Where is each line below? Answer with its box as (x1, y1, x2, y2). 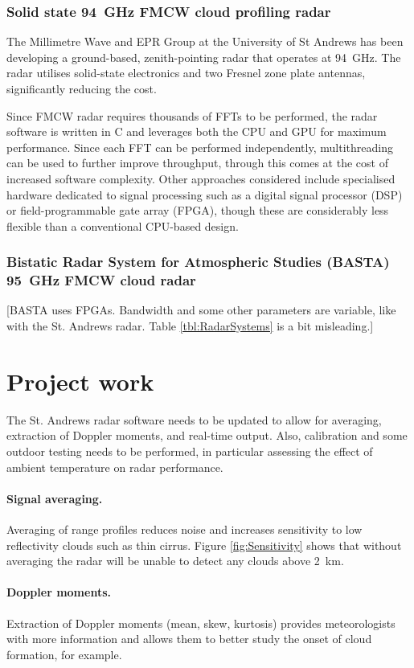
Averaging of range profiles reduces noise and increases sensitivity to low (6, 520, 363, 537)
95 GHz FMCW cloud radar (6, 270, 196, 290)
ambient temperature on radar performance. (6, 458, 223, 475)
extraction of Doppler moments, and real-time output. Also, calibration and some (6, 427, 408, 444)
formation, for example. (6, 645, 122, 662)
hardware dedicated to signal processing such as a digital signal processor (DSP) (6, 186, 403, 203)
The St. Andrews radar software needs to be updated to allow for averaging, (6, 411, 382, 428)
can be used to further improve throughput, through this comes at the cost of (6, 154, 388, 171)
